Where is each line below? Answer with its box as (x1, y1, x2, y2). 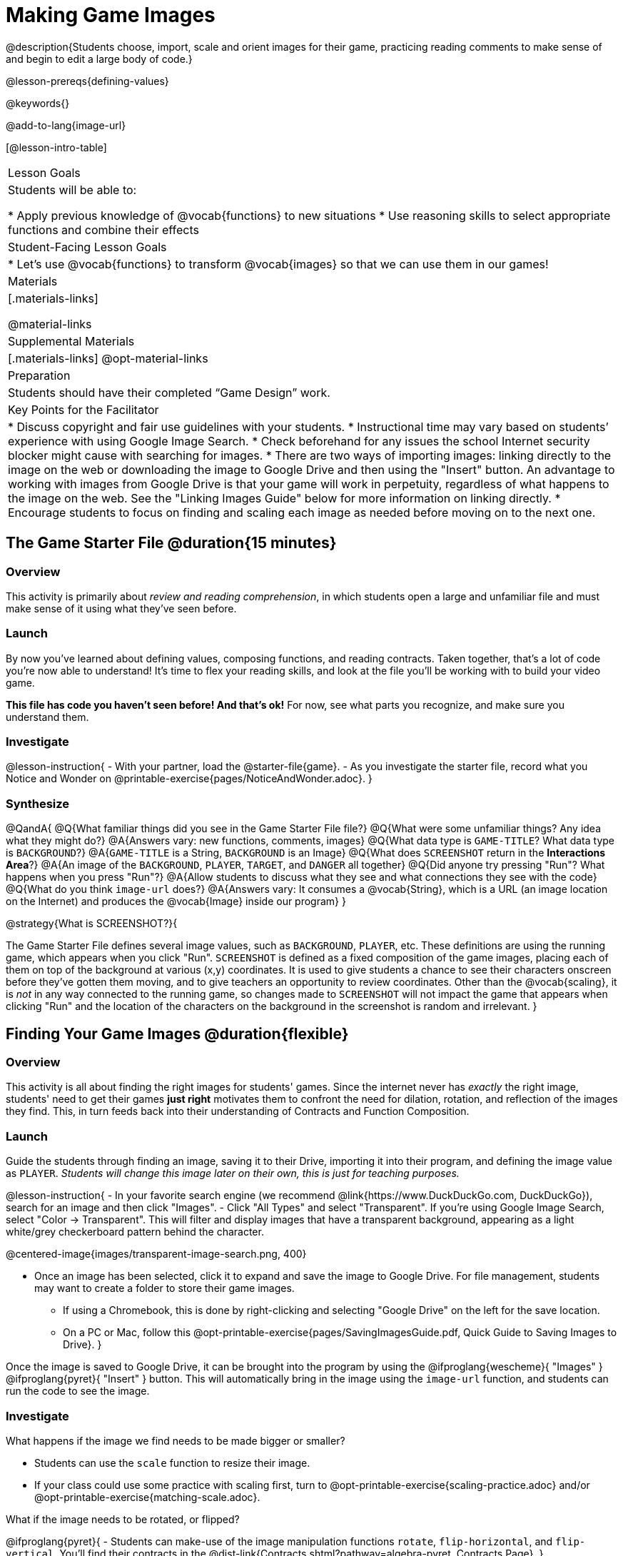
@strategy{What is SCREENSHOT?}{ (6, 917, 178, 930)
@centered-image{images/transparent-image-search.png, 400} (6, 1248, 307, 1261)
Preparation (8, 368, 71, 383)
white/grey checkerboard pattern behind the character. (6, 1226, 264, 1238)
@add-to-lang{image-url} (6, 118, 126, 131)
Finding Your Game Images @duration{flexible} (6, 1024, 349, 1043)
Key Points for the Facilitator (8, 402, 159, 417)
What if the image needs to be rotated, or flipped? (6, 1512, 240, 1525)
